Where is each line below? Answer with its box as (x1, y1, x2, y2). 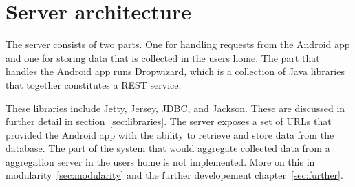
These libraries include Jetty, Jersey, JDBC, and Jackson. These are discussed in (6, 100, 345, 115)
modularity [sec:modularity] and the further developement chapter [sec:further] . (6, 168, 343, 182)
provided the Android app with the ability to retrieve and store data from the (6, 127, 334, 142)
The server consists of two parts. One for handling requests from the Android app (6, 37, 350, 52)
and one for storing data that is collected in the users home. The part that (6, 50, 320, 65)
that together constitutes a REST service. (6, 77, 182, 91)
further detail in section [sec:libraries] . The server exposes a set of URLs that (6, 114, 332, 129)
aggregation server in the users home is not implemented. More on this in (6, 154, 315, 168)
